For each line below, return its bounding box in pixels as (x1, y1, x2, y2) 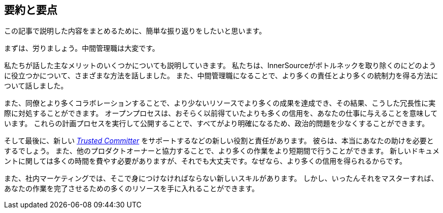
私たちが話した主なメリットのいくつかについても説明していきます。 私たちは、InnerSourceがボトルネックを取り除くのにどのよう (4, 61, 436, 70)
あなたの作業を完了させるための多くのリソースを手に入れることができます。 (4, 184, 259, 193)
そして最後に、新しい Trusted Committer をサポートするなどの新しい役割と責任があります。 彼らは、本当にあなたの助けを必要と (4, 136, 434, 145)
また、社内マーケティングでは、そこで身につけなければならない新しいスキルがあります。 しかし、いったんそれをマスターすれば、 (4, 174, 438, 183)
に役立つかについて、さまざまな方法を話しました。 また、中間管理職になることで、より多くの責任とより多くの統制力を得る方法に (4, 71, 438, 80)
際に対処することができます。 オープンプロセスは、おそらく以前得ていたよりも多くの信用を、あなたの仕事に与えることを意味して (4, 109, 438, 118)
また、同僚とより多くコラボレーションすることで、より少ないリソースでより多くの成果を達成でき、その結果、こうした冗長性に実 (4, 99, 436, 108)
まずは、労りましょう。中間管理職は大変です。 (4, 44, 159, 53)
